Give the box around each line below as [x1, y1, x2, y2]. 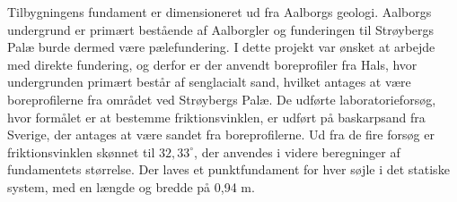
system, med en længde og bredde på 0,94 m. [7, 177, 255, 196]
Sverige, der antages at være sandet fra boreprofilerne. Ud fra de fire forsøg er [7, 125, 435, 144]
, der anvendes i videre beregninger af [194, 142, 400, 161]
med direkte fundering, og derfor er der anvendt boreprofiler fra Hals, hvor [7, 55, 417, 73]
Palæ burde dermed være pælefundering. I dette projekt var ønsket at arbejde [7, 38, 435, 56]
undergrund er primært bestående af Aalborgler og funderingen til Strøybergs [7, 20, 435, 38]
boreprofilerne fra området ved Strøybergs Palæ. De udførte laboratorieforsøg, [7, 89, 436, 108]
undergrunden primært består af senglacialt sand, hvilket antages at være [7, 72, 411, 91]
